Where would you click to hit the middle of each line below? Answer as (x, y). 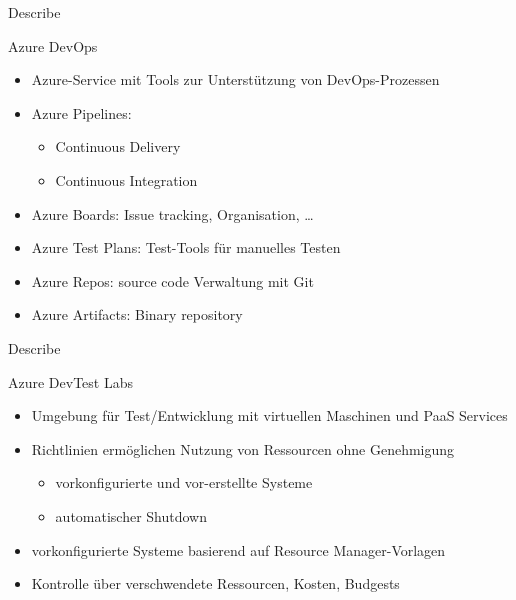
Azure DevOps (53, 45)
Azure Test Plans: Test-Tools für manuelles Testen (186, 247)
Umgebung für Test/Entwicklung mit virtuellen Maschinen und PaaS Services (269, 415)
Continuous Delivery (118, 146)
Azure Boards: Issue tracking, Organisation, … (172, 213)
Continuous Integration (126, 179)
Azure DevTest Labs (71, 381)
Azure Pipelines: (81, 112)
